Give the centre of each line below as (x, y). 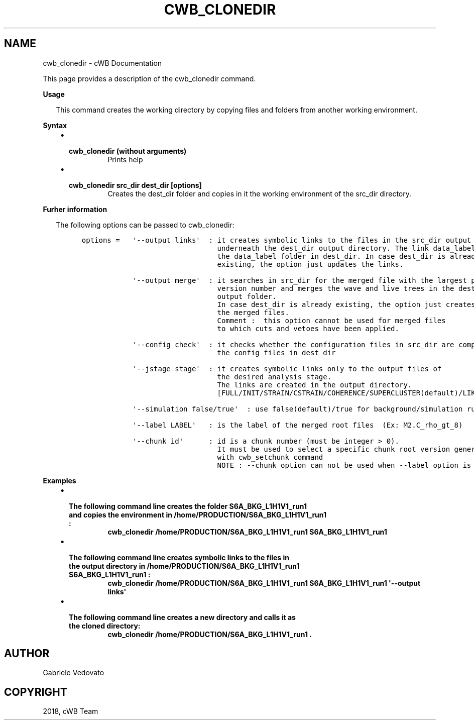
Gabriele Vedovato (74, 673)
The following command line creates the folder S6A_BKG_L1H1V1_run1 (188, 506)
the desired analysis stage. (274, 377)
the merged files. (253, 312)
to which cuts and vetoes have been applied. (308, 328)
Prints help (125, 159)
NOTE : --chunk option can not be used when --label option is (344, 465)
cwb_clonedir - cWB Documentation (102, 63)
